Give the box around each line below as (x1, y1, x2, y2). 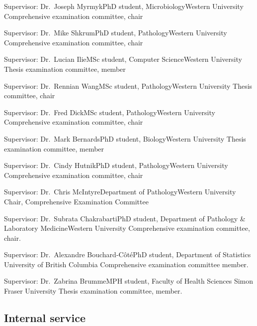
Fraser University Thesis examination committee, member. (4, 286, 182, 296)
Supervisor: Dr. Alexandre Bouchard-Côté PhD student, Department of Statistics (4, 249, 251, 260)
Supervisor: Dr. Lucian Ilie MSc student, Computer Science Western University (4, 54, 242, 64)
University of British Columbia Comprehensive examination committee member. (4, 259, 249, 269)
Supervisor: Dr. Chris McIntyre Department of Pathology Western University (4, 186, 236, 197)
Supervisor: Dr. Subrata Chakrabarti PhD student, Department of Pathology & (4, 213, 246, 223)
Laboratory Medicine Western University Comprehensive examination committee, (4, 223, 250, 233)
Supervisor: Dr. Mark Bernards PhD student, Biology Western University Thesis (4, 133, 246, 144)
